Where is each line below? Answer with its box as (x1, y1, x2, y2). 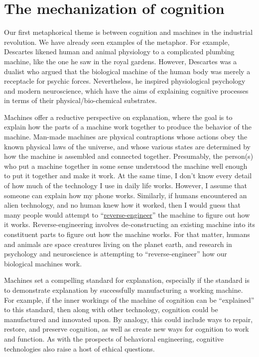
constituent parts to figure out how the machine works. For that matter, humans (4, 229, 250, 239)
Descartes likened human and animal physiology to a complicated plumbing (4, 46, 235, 57)
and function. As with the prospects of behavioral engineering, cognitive (4, 333, 224, 344)
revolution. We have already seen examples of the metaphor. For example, (4, 36, 230, 47)
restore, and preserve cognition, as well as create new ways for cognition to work (4, 324, 249, 334)
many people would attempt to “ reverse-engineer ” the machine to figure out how (4, 209, 250, 220)
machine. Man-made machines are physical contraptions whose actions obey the (4, 131, 248, 142)
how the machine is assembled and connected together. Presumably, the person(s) (4, 151, 254, 161)
